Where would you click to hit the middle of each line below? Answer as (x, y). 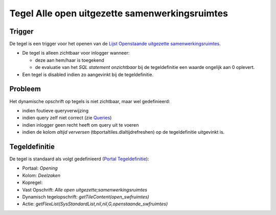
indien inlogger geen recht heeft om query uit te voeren (80, 125)
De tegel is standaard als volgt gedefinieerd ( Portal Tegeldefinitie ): (79, 159)
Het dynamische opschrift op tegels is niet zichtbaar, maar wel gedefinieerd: (90, 101)
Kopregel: (32, 183)
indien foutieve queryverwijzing (55, 110)
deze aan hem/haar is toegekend (70, 60)
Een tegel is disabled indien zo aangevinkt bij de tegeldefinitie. (88, 75)
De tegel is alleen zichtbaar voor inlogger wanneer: (76, 53)
